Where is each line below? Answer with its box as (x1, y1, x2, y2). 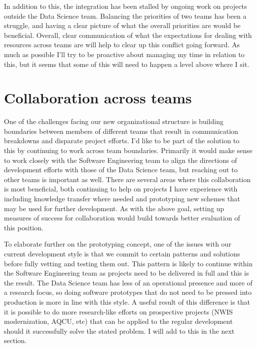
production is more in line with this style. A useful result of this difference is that (4, 296, 250, 307)
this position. (4, 222, 43, 232)
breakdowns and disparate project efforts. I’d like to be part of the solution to (4, 135, 240, 146)
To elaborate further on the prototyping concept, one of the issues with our (4, 239, 231, 249)
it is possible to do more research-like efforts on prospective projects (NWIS (4, 306, 233, 316)
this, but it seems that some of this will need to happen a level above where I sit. (4, 59, 250, 69)
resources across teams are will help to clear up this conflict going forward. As (4, 39, 240, 50)
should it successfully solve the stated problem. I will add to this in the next (4, 325, 235, 336)
